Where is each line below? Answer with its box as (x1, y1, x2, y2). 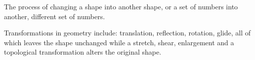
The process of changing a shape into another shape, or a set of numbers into (4, 1, 238, 11)
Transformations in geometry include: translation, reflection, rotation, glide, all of (4, 28, 251, 38)
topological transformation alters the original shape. (4, 47, 162, 57)
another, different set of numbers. (4, 11, 105, 21)
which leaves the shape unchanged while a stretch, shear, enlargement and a (4, 37, 234, 47)
